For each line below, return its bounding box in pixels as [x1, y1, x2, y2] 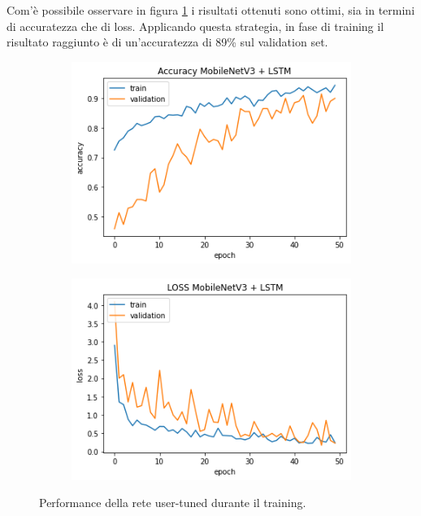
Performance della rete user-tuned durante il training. [39, 494, 306, 511]
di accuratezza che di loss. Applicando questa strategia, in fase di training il [7, 17, 384, 34]
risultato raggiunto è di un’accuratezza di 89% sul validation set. [7, 33, 328, 50]
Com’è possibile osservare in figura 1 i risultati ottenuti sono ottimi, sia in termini [7, 2, 415, 18]
